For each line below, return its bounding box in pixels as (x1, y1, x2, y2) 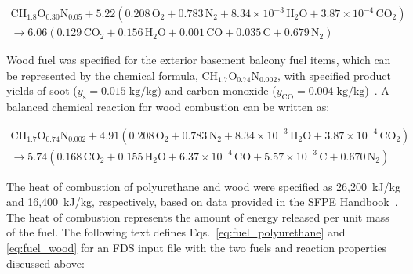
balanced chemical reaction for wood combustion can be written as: (6, 99, 330, 115)
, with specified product (277, 67, 391, 83)
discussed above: (6, 254, 85, 271)
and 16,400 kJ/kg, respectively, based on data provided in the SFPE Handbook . (6, 193, 398, 210)
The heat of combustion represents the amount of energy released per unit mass (6, 208, 389, 225)
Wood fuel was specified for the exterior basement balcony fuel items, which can (6, 52, 391, 68)
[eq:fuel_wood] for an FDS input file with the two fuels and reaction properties (6, 240, 386, 256)
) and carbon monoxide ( (157, 82, 277, 99)
